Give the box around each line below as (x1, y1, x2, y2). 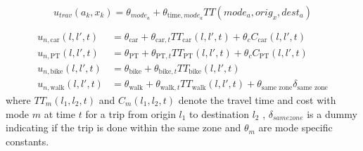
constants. (6, 133, 49, 148)
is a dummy (307, 106, 357, 121)
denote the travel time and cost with (178, 92, 336, 107)
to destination (189, 106, 249, 121)
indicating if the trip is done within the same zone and (6, 120, 241, 135)
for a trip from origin (85, 106, 176, 121)
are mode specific (258, 120, 333, 135)
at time (44, 106, 76, 121)
